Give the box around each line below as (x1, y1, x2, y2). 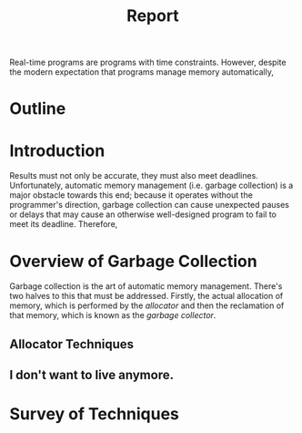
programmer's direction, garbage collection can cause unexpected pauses (9, 200, 289, 211)
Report (126, 5, 179, 26)
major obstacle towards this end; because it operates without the (9, 190, 253, 201)
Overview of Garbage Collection (9, 251, 257, 272)
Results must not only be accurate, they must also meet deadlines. (9, 170, 259, 181)
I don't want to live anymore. (9, 367, 175, 383)
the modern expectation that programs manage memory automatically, (9, 67, 275, 77)
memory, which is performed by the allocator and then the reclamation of (9, 300, 285, 311)
